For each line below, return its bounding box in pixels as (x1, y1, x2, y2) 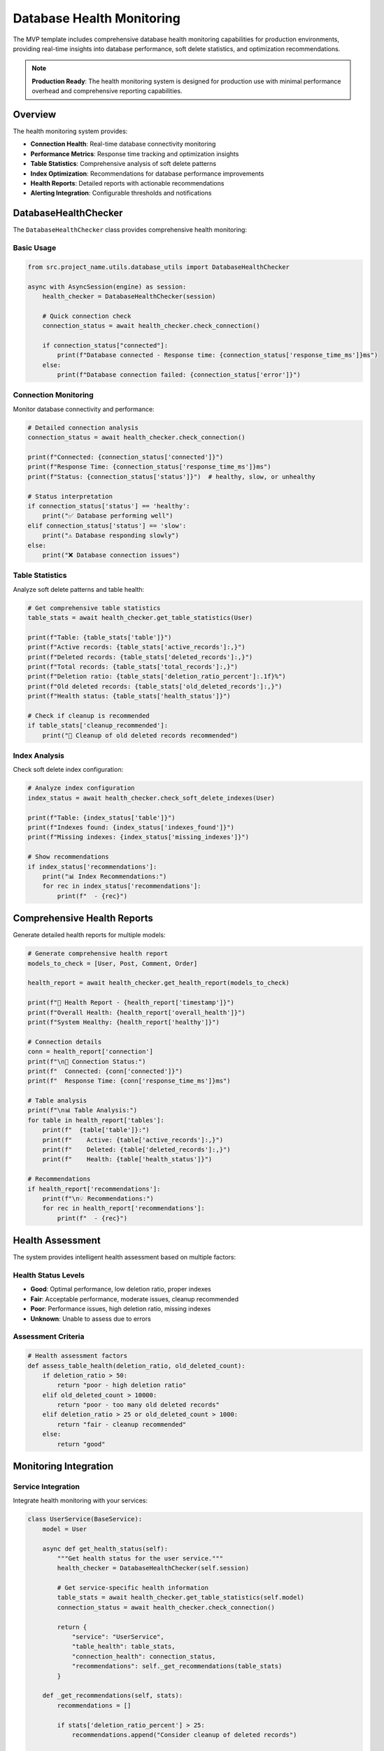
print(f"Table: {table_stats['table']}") (27, 633, 172, 641)
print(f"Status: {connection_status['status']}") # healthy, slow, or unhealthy (27, 473, 316, 480)
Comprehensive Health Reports (13, 913, 153, 925)
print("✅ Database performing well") (42, 512, 173, 520)
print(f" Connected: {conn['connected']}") (27, 1067, 183, 1075)
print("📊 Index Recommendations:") (42, 872, 167, 880)
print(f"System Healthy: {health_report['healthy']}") (27, 1018, 220, 1026)
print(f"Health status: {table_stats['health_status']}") (27, 692, 231, 700)
